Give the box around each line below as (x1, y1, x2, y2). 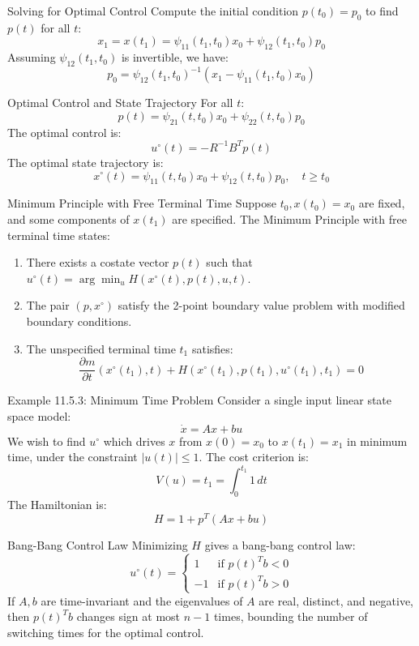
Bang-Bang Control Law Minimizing (7, 536, 188, 553)
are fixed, (358, 195, 405, 212)
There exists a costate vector (26, 254, 169, 271)
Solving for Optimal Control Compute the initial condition (7, 2, 299, 19)
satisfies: (191, 340, 233, 357)
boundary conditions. (26, 312, 132, 329)
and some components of (7, 210, 130, 227)
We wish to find (7, 432, 86, 449)
